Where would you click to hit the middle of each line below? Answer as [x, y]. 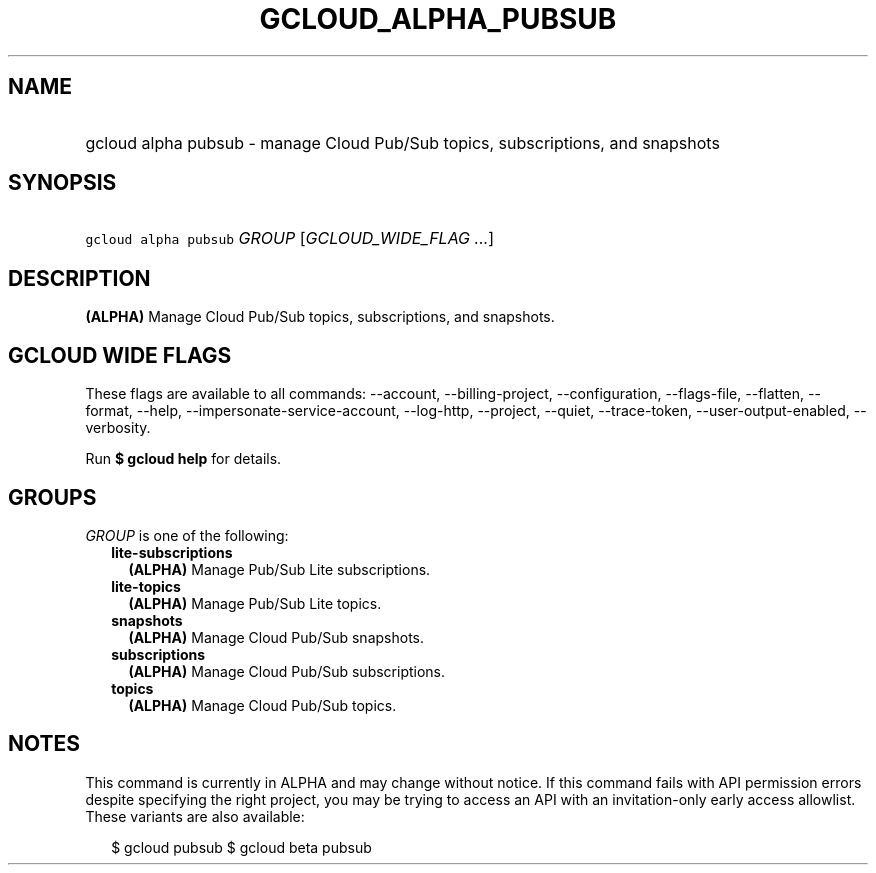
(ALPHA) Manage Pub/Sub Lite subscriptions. [279, 569]
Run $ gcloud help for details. [183, 459]
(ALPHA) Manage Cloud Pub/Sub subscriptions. [287, 671]
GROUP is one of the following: [187, 535]
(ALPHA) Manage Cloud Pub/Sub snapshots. [276, 637]
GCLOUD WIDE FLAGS [120, 355]
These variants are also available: [195, 816]
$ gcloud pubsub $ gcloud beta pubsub [241, 847]
